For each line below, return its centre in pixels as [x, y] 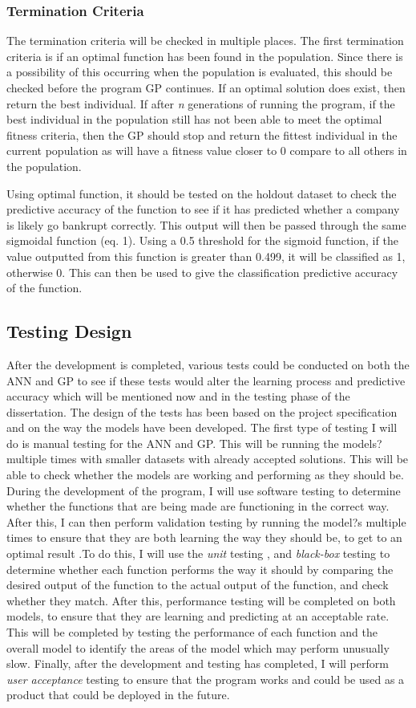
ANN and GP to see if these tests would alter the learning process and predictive [206, 380]
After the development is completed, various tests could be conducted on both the [208, 364]
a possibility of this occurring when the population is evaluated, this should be [200, 72]
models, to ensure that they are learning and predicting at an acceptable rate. [198, 616]
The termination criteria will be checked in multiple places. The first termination [205, 41]
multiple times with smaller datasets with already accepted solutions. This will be [208, 459]
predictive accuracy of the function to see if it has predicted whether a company [203, 209]
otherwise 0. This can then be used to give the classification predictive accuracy [202, 272]
